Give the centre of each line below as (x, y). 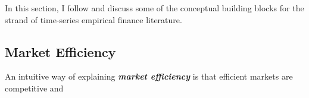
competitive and (34, 88)
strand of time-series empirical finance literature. (93, 19)
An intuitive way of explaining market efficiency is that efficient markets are (149, 76)
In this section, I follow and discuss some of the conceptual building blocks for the (154, 8)
